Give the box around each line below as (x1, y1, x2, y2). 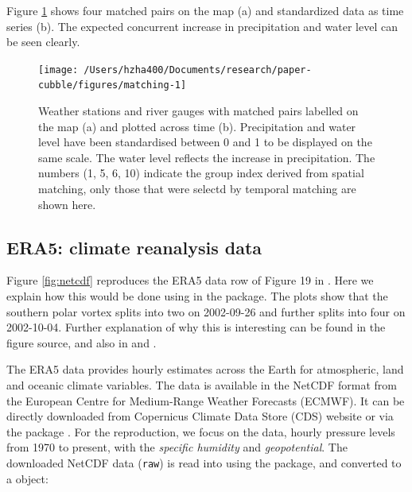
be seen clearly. (6, 33, 80, 50)
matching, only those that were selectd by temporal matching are (38, 180, 356, 197)
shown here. (38, 196, 96, 212)
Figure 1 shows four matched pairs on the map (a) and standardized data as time (6, 2, 404, 18)
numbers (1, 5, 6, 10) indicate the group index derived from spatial (38, 165, 364, 181)
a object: (6, 470, 49, 486)
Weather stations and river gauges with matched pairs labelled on (38, 103, 359, 119)
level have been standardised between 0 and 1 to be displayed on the (38, 134, 372, 150)
